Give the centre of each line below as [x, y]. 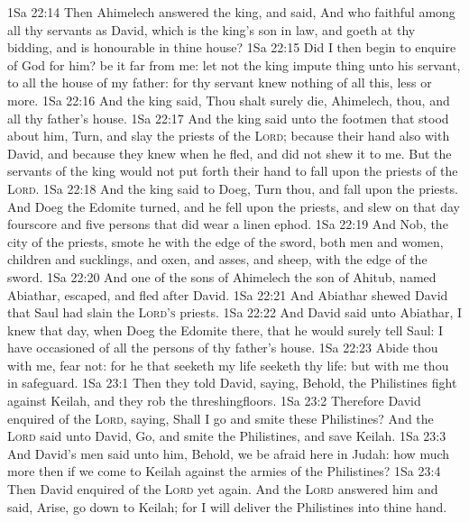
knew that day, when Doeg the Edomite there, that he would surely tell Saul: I [225, 330]
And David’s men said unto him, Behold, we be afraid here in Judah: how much [229, 453]
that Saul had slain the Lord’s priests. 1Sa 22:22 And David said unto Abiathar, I [235, 312]
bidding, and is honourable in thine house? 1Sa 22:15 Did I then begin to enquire [232, 47]
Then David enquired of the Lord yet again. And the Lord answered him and [223, 489]
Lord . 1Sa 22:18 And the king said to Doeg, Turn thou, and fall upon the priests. [233, 188]
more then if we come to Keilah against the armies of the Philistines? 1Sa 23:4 [224, 471]
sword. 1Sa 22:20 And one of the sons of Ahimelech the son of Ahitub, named [222, 276]
